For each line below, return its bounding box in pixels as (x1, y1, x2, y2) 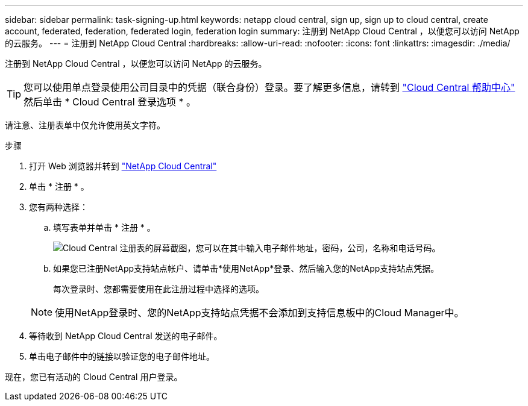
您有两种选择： (29, 202, 88, 212)
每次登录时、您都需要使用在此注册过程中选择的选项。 (53, 284, 264, 294)
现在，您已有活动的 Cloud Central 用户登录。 (5, 372, 183, 382)
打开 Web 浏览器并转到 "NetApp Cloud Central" (29, 161, 217, 171)
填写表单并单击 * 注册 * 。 (53, 222, 156, 233)
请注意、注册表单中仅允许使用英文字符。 (5, 120, 165, 130)
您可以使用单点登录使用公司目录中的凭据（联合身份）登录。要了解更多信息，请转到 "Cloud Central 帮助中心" (24, 81, 515, 93)
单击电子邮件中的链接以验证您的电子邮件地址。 (29, 351, 215, 361)
